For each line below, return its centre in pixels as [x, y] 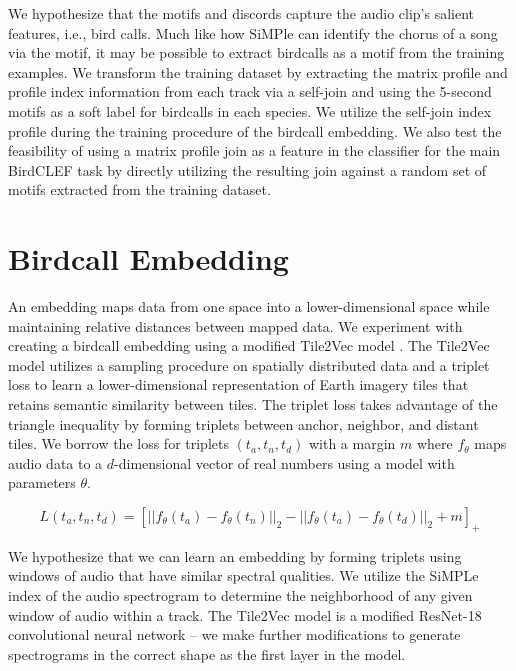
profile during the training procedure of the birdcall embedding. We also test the [255, 130]
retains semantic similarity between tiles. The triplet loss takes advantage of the [253, 404]
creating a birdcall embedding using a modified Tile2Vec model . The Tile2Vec [249, 345]
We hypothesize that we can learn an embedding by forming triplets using [235, 555]
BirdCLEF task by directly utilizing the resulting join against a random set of [247, 169]
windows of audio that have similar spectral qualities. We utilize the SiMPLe [243, 575]
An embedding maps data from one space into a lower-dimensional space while [249, 306]
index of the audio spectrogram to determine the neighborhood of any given [240, 594]
